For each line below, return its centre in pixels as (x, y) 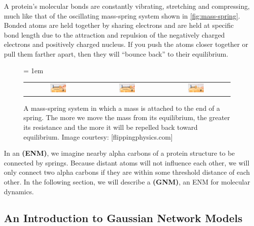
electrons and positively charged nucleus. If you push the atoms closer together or (126, 44)
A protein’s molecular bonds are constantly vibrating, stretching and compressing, (127, 6)
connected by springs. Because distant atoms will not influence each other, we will (127, 162)
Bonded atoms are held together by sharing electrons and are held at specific (119, 25)
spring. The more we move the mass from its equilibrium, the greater (127, 117)
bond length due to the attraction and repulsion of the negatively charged (115, 34)
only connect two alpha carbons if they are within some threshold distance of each (127, 172)
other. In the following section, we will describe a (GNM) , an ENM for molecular (127, 182)
